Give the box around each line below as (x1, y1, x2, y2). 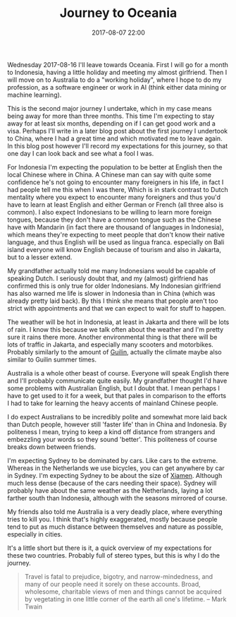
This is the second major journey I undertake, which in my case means (7, 104, 212, 112)
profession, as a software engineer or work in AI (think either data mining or (7, 83, 227, 91)
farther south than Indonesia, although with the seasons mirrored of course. (7, 493, 228, 502)
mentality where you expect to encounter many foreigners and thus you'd (7, 193, 221, 201)
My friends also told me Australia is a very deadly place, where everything (7, 507, 223, 516)
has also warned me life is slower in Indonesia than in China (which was (7, 289, 216, 297)
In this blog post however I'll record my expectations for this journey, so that (7, 141, 228, 150)
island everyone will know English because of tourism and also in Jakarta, (7, 245, 222, 253)
